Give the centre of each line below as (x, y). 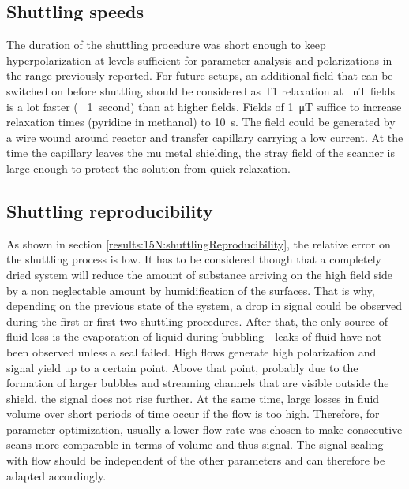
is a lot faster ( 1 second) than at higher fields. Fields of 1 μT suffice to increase (204, 106)
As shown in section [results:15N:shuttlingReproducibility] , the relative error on (199, 243)
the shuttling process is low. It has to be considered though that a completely (194, 259)
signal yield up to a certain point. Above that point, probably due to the (182, 367)
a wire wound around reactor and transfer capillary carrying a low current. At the (205, 137)
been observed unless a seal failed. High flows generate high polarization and (191, 351)
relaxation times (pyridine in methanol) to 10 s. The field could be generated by (201, 122)
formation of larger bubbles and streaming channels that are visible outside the (198, 383)
